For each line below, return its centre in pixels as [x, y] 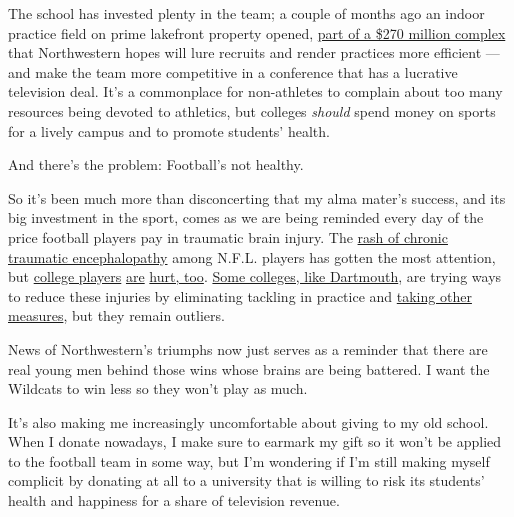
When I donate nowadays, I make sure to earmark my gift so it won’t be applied [255, 441]
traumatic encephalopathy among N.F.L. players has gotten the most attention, [252, 256]
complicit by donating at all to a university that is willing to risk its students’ [246, 480]
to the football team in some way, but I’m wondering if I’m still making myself [249, 460]
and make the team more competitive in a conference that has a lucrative [233, 71]
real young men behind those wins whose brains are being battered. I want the [249, 368]
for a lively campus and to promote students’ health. [169, 130]
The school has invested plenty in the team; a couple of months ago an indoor [246, 13]
